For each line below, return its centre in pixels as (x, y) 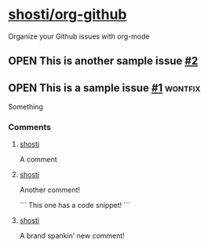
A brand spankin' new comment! (72, 236)
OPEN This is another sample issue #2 (103, 61)
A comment (38, 160)
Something (26, 107)
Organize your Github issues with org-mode (79, 36)
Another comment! (50, 190)
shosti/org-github (68, 15)
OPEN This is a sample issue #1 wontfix (104, 88)
